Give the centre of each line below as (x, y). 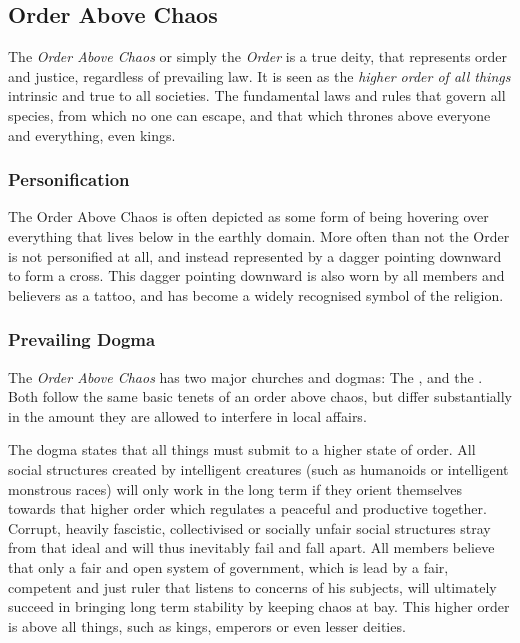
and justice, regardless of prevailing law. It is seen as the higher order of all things (259, 75)
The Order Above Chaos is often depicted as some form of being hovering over (248, 216)
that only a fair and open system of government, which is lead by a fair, (228, 566)
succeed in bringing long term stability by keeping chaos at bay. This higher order (259, 606)
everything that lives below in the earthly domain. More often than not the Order (259, 235)
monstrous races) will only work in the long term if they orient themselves (235, 488)
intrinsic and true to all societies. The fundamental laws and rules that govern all (257, 95)
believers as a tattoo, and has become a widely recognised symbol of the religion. (256, 294)
